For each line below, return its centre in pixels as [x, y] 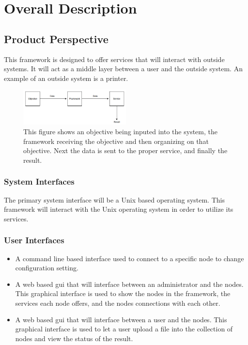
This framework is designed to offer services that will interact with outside [114, 59]
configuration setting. [47, 268]
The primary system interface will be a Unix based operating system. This [114, 199]
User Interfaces [34, 240]
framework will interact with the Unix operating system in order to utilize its [119, 209]
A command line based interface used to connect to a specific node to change [130, 258]
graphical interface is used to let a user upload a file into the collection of [124, 329]
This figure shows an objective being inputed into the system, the [120, 131]
